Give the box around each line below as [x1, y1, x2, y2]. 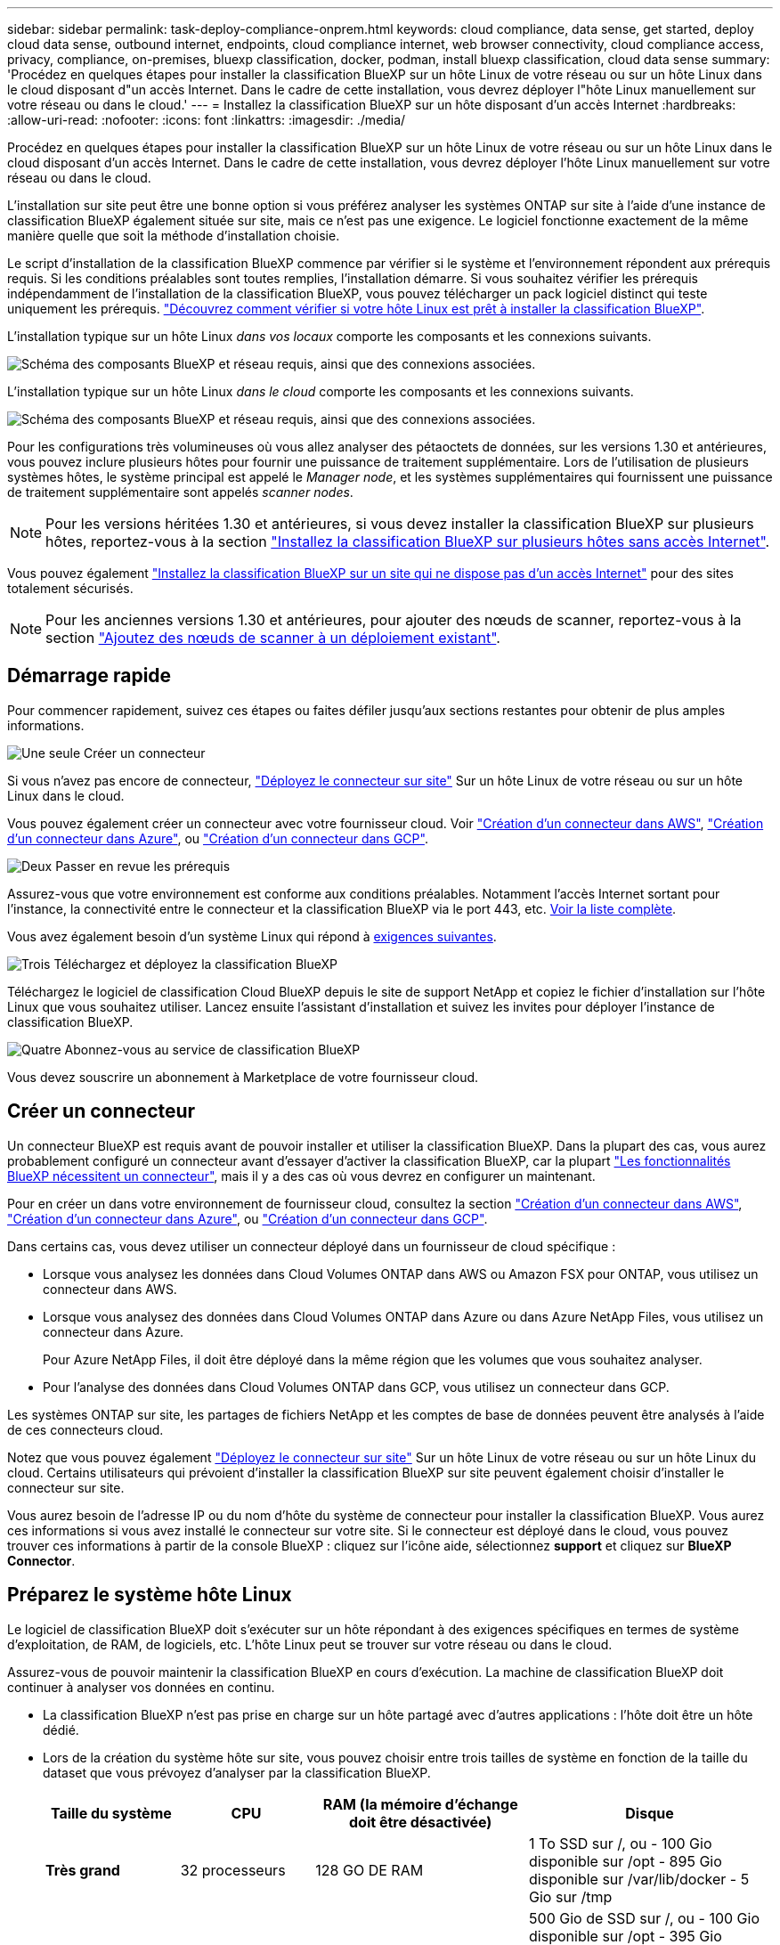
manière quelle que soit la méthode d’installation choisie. [7, 228, 340, 243]
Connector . [7, 1552, 76, 1568]
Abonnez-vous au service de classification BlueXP [64, 1041, 361, 1057]
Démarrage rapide [7, 664, 172, 688]
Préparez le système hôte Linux [7, 1583, 292, 1607]
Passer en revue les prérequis [55, 858, 231, 874]
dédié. [43, 1721, 79, 1737]
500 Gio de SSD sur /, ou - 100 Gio [529, 1908, 760, 1927]
